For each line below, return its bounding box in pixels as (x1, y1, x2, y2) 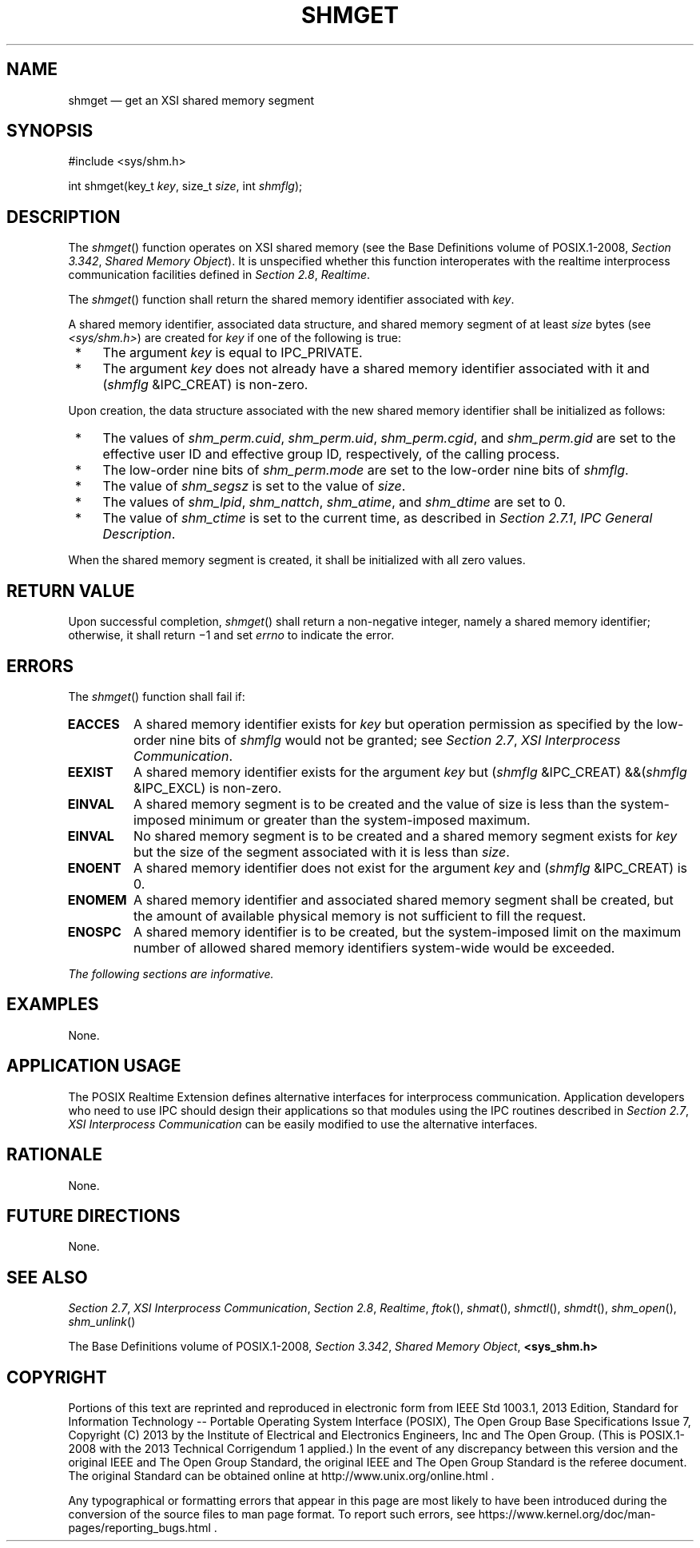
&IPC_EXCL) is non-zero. (133, 779, 282, 796)
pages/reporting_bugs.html (68, 1521, 211, 1535)
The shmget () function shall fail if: (68, 689, 245, 703)
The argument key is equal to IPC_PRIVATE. (102, 344, 363, 361)
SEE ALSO (6, 1267, 88, 1287)
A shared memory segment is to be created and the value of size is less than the (133, 795, 617, 812)
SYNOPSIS (6, 121, 93, 141)
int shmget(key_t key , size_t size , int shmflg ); (68, 179, 303, 193)
